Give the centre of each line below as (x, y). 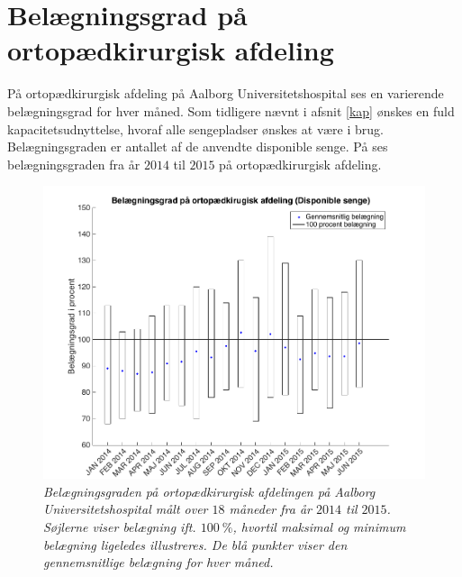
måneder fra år (270, 509)
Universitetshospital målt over (126, 509)
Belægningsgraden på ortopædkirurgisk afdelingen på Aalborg (209, 491)
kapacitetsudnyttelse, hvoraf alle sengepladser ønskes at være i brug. (195, 128)
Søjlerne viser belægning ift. (120, 526)
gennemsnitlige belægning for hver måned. (159, 562)
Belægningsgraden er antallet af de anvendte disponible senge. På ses (198, 147)
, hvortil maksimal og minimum (319, 526)
